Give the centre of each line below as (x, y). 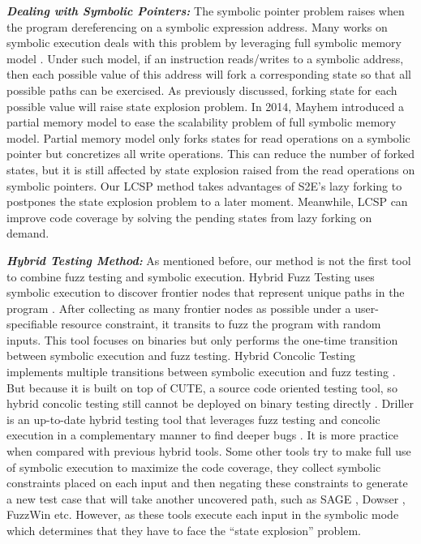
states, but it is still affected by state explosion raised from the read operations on (211, 169)
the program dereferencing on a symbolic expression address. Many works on (197, 26)
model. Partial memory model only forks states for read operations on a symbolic (208, 137)
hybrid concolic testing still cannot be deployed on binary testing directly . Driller (210, 403)
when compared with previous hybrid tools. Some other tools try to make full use (209, 451)
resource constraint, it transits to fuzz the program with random (221, 324)
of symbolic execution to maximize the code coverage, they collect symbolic (194, 467)
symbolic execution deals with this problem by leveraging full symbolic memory (204, 43)
